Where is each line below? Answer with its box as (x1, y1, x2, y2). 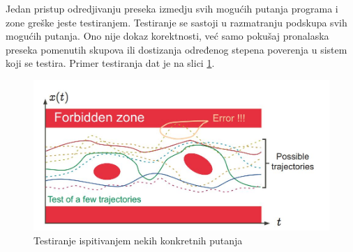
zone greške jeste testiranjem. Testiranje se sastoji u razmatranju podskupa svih (6, 15, 347, 29)
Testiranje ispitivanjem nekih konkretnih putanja (33, 233, 243, 247)
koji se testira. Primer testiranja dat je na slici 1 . (6, 56, 215, 70)
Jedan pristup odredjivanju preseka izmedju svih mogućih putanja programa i (6, 1, 338, 15)
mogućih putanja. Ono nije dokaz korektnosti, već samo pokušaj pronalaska (6, 29, 329, 43)
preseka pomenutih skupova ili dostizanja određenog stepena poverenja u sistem (6, 42, 347, 56)
